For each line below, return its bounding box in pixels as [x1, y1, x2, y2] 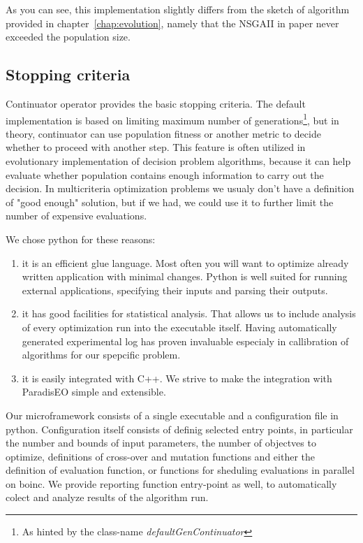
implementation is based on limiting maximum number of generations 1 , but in [6, 110, 339, 127]
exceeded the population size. [6, 29, 131, 44]
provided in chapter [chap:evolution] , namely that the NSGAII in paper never [6, 15, 339, 30]
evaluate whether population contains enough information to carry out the [6, 167, 324, 182]
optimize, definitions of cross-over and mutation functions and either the [6, 449, 316, 463]
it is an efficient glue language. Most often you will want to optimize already [22, 255, 349, 270]
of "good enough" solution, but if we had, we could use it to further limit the [6, 194, 334, 209]
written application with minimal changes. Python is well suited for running [22, 269, 348, 284]
